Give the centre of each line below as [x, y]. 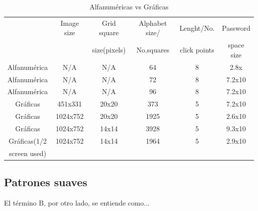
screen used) [28, 153]
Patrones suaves [46, 182]
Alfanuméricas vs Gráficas [129, 6]
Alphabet [153, 23]
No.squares [153, 50]
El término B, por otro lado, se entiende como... [77, 202]
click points [197, 50]
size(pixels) [109, 50]
